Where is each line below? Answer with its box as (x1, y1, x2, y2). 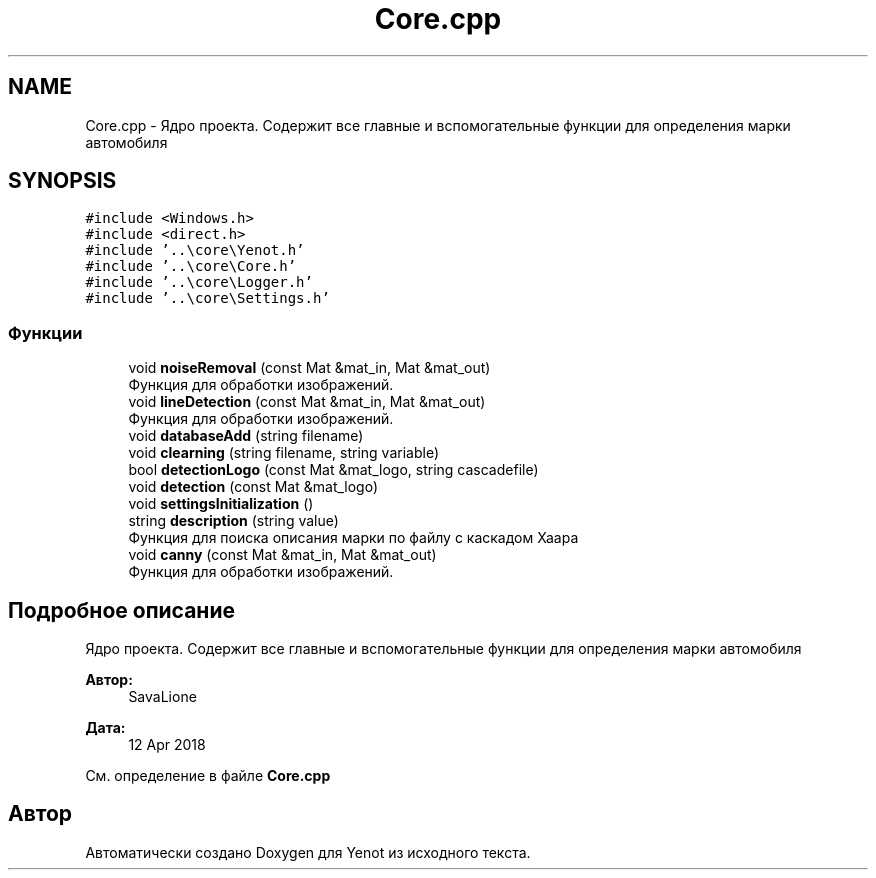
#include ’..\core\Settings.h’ (85, 290, 330, 307)
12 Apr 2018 (128, 736, 206, 754)
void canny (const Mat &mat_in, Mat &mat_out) (128, 546, 437, 564)
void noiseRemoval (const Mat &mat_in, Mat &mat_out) (128, 359, 491, 377)
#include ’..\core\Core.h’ (85, 258, 297, 275)
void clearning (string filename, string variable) (128, 444, 440, 462)
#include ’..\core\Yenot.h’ (85, 242, 305, 259)
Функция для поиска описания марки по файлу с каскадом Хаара (128, 529, 579, 547)
